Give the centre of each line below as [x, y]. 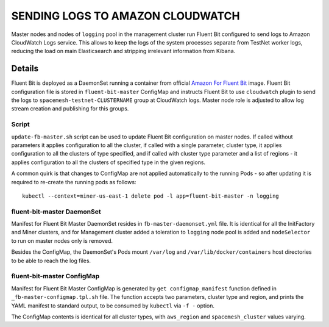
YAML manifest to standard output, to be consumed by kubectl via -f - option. [113, 306]
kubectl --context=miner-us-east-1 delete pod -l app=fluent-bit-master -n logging [151, 196]
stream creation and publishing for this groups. [70, 109]
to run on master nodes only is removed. [62, 240]
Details [25, 69]
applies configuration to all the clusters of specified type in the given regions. [108, 162]
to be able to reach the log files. [51, 261]
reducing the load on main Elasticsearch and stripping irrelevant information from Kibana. [123, 51]
